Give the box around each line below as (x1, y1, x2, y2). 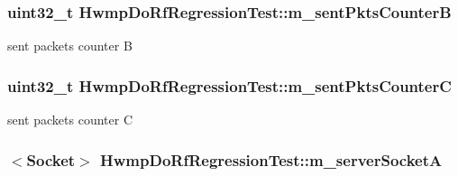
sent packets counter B (7, 36, 133, 55)
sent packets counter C (7, 110, 133, 129)
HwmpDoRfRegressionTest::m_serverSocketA (100, 148, 443, 171)
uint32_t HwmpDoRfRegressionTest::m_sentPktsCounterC (7, 74, 452, 97)
